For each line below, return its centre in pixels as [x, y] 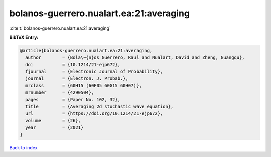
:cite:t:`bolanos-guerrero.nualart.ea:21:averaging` [60, 28]
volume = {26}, [53, 121]
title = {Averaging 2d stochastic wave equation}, [99, 107]
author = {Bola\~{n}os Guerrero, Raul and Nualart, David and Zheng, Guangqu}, [135, 57]
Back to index [23, 147]
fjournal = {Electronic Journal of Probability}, [94, 72]
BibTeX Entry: [24, 37]
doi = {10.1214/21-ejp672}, [73, 64]
